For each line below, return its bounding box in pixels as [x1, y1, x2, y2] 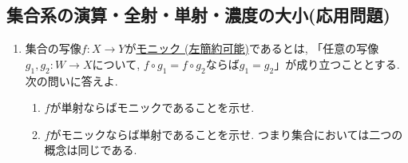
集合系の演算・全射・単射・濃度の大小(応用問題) [6, 2, 390, 27]
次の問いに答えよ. [25, 72, 118, 89]
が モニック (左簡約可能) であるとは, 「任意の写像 [125, 40, 379, 57]
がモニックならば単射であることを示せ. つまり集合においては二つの [50, 125, 403, 142]
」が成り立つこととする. [274, 55, 400, 72]
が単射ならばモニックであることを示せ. [50, 99, 255, 116]
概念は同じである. [44, 141, 137, 158]
